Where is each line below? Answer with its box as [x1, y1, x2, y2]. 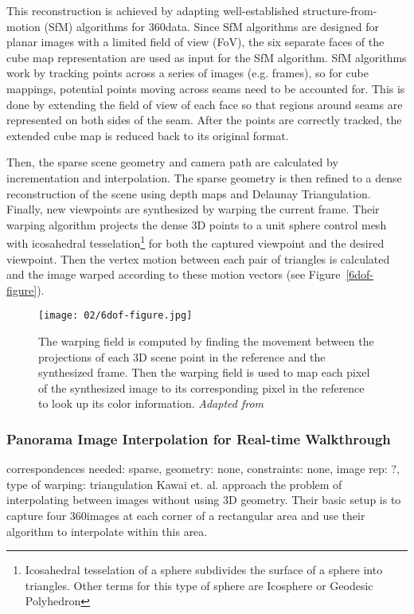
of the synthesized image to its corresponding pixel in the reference [38, 379, 365, 396]
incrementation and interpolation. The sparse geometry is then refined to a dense [6, 169, 402, 186]
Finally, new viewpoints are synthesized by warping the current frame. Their [6, 201, 380, 217]
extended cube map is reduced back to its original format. [6, 127, 289, 143]
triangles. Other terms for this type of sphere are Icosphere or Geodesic [25, 577, 373, 593]
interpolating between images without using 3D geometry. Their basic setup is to [6, 491, 401, 508]
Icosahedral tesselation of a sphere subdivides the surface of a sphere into [25, 561, 383, 578]
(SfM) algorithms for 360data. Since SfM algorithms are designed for [44, 18, 379, 34]
